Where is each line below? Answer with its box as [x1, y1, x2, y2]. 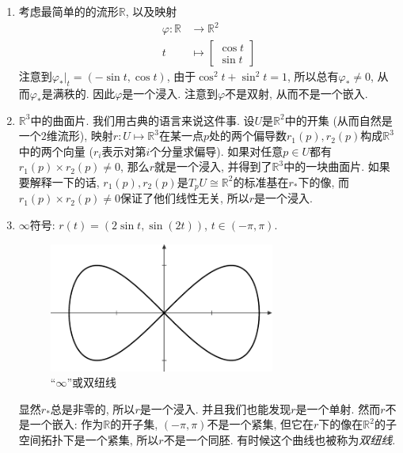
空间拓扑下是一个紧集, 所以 [18, 431, 159, 447]
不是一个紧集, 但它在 [207, 416, 314, 432]
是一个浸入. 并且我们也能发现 [139, 400, 291, 417]
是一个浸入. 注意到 [122, 85, 218, 101]
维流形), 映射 [46, 127, 113, 144]
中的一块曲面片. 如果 [283, 158, 390, 175]
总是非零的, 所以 [50, 400, 135, 417]
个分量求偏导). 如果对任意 [150, 142, 283, 159]
